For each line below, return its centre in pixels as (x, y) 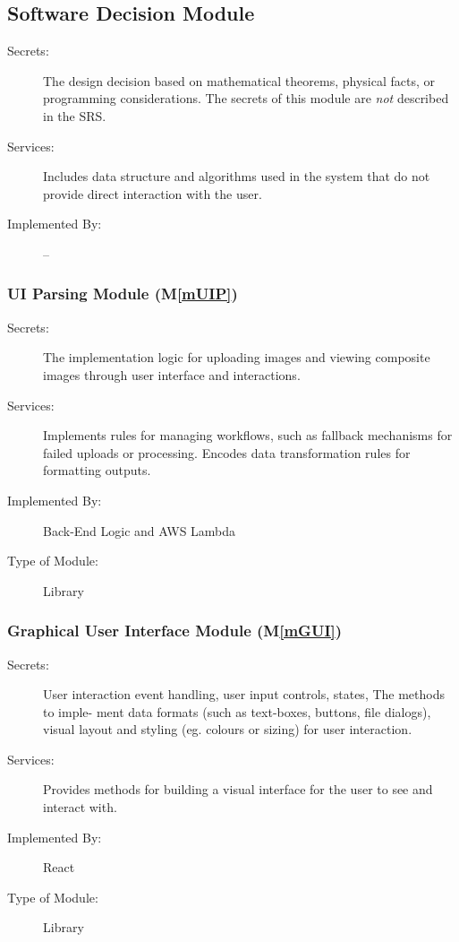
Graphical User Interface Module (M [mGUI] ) (175, 631)
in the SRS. (75, 115)
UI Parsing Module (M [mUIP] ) (123, 294)
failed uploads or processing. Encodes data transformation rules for (227, 452)
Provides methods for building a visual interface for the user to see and (238, 789)
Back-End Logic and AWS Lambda (140, 530)
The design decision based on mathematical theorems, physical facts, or (239, 80)
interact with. (80, 807)
